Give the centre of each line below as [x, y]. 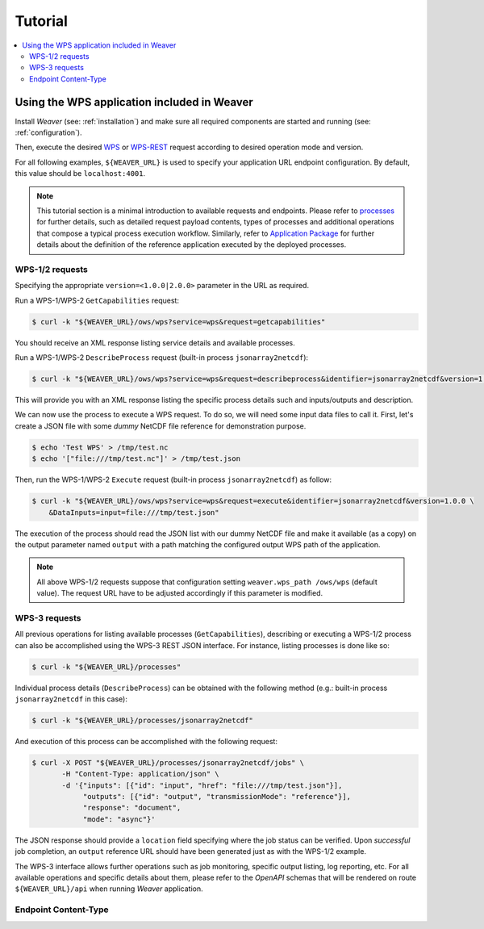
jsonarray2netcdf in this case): [71, 699]
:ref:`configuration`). [48, 132]
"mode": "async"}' [119, 819]
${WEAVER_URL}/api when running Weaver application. [109, 889]
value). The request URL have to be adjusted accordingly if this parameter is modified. [179, 593]
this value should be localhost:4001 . [80, 174]
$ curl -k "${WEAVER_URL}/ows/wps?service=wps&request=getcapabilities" [179, 322]
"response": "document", [132, 808]
